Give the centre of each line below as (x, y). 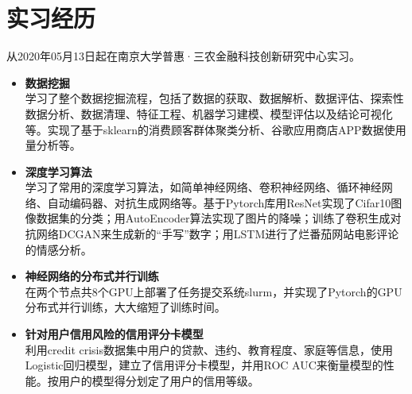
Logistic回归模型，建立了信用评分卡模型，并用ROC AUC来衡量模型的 (204, 365)
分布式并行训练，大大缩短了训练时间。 (125, 307)
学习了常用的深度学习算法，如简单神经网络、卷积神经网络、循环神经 (203, 187)
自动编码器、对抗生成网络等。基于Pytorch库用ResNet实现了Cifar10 (219, 202)
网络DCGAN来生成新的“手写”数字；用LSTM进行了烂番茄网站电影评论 (218, 234)
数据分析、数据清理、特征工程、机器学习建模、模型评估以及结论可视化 (209, 113)
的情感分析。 (58, 249)
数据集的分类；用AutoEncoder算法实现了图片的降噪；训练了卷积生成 (213, 218)
